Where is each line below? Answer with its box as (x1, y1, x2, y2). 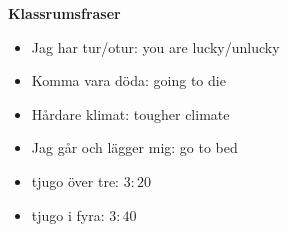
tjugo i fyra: (31, 204, 105, 225)
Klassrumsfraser (8, 3, 121, 23)
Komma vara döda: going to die (31, 70, 226, 91)
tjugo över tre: (31, 170, 119, 191)
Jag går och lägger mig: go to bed (31, 137, 238, 158)
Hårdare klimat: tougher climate (31, 103, 230, 124)
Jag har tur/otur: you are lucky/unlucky (31, 36, 280, 57)
